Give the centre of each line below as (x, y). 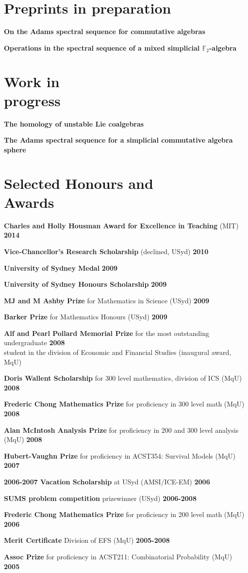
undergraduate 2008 (34, 342)
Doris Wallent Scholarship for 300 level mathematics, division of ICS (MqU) (123, 378)
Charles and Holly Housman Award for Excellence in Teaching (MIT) (121, 225)
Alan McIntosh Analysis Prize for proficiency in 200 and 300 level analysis (121, 430)
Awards (29, 202)
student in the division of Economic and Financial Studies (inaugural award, (118, 352)
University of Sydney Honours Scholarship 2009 (85, 284)
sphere (15, 149)
